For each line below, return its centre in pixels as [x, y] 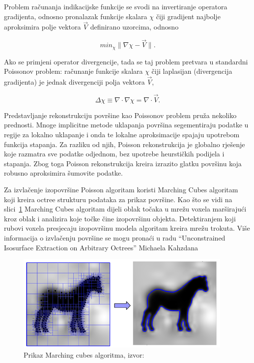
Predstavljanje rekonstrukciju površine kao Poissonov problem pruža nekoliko [120, 115]
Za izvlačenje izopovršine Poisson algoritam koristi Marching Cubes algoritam [121, 190]
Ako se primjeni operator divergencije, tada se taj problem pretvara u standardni [126, 61]
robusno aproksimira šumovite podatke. [63, 173]
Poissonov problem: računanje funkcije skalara [73, 71]
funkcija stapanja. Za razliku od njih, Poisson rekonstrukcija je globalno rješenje [125, 144]
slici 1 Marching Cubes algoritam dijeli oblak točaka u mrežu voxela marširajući [125, 209]
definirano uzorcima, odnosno [134, 27]
